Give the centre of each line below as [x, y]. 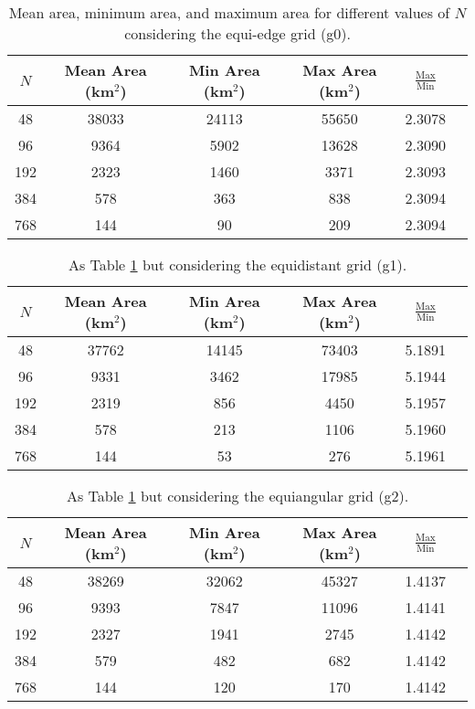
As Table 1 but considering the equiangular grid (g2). [237, 496]
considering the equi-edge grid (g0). [237, 33]
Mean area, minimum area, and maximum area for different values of [229, 12]
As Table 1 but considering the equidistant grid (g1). [237, 265]
